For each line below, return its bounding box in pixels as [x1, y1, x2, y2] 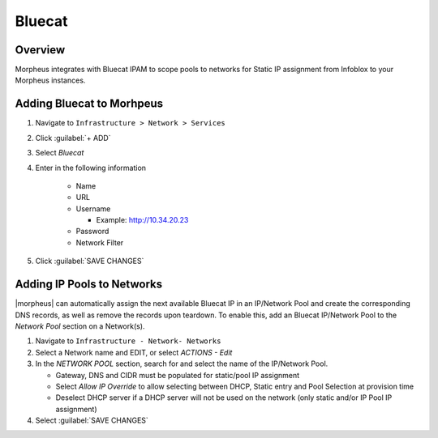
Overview [15, 43, 66, 57]
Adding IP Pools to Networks [15, 278, 163, 291]
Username [75, 203, 111, 214]
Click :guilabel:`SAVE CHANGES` [35, 256, 144, 266]
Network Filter [75, 237, 124, 247]
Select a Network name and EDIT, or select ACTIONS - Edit [35, 347, 233, 357]
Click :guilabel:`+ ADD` [35, 133, 111, 142]
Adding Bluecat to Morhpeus [15, 97, 164, 111]
